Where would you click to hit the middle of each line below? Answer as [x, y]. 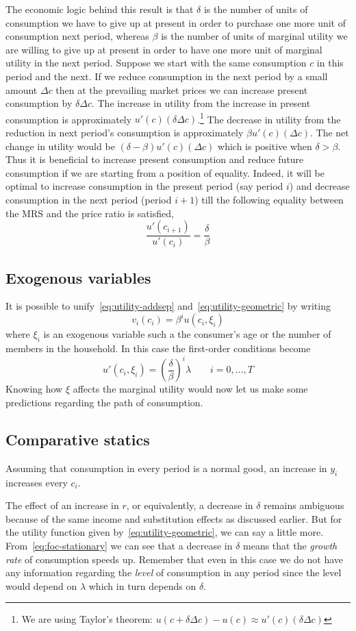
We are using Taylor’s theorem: [87, 619]
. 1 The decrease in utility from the [269, 118]
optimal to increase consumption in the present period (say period [144, 186]
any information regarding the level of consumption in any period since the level [174, 572]
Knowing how [34, 389]
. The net [330, 132]
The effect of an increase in [62, 505]
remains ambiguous [304, 505]
